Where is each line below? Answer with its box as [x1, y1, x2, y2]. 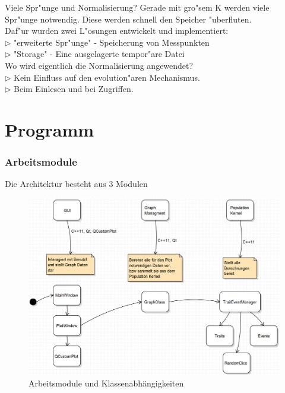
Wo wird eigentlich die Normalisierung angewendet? [5, 59, 194, 71]
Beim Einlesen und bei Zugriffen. [14, 83, 134, 95]
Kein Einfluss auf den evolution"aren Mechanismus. [14, 71, 200, 83]
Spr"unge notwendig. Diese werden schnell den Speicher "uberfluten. [5, 12, 252, 25]
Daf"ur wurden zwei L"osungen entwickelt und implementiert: [5, 24, 229, 37]
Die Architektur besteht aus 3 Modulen [5, 178, 148, 190]
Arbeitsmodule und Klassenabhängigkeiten [28, 377, 184, 389]
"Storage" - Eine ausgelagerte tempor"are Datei [14, 47, 185, 60]
